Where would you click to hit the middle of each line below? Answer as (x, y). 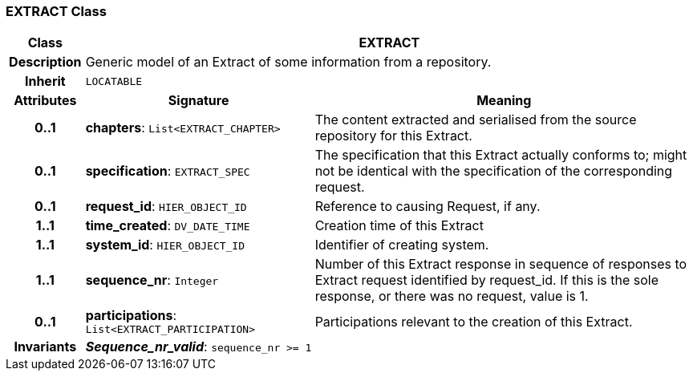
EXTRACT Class (56, 11)
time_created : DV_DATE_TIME (168, 226)
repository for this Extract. (393, 136)
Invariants (45, 347)
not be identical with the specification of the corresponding (494, 171)
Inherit (45, 81)
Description (45, 62)
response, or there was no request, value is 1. (452, 296)
